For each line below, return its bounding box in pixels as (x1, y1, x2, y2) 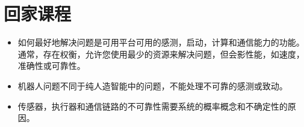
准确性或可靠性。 (17, 59, 85, 72)
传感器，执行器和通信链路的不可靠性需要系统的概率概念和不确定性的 (17, 99, 288, 112)
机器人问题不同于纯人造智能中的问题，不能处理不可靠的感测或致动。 (17, 79, 288, 92)
